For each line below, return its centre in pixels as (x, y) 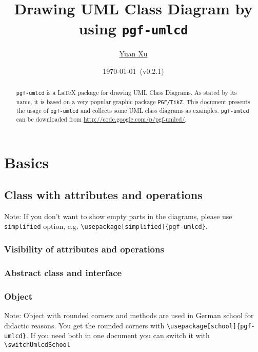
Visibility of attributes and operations (84, 249)
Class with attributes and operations (103, 195)
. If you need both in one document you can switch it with (118, 335)
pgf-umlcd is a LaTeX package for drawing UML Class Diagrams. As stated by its (126, 93)
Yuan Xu (133, 54)
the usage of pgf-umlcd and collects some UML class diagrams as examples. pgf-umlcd (133, 110)
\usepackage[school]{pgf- (211, 326)
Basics (27, 162)
